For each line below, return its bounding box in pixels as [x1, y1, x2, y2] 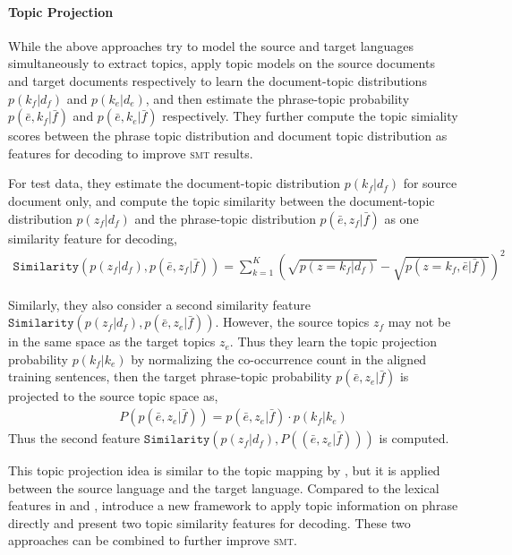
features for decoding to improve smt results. [8, 143, 253, 162]
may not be [388, 312, 451, 331]
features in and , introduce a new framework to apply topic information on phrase [8, 496, 458, 515]
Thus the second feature [8, 429, 141, 448]
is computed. [379, 429, 449, 448]
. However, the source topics [215, 312, 370, 331]
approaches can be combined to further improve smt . [8, 531, 297, 550]
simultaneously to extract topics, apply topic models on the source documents [8, 54, 435, 73]
